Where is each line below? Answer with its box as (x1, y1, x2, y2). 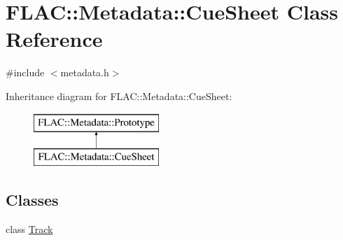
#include (6, 65, 45, 80)
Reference (6, 24, 103, 53)
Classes (6, 189, 59, 211)
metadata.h (60, 65, 109, 80)
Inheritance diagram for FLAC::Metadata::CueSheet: (6, 88, 232, 103)
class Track (6, 221, 53, 236)
